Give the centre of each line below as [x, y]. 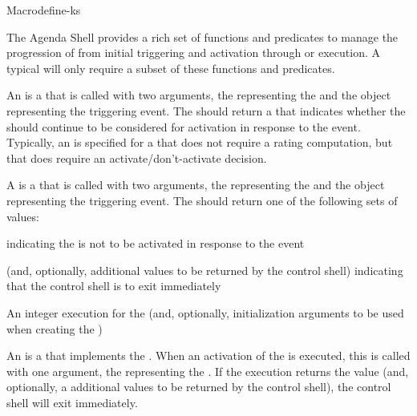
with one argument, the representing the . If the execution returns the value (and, [208, 371]
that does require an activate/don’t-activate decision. [137, 158]
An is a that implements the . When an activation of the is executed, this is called [208, 355]
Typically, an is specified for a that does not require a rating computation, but [200, 142]
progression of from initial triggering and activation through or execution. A [193, 53]
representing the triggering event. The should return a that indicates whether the [206, 110]
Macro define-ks [44, 10]
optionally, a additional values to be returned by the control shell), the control [199, 387]
